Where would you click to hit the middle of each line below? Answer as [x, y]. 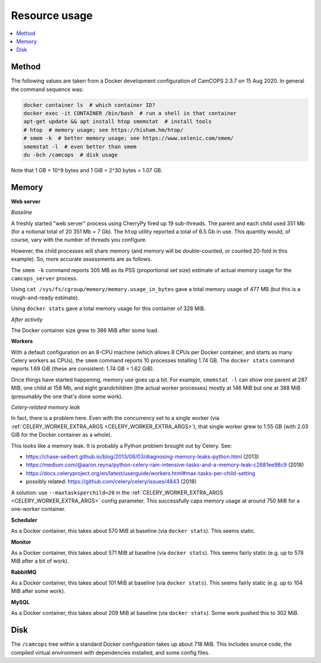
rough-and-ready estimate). [45, 298]
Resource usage [52, 15]
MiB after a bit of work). [40, 561]
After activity [27, 319]
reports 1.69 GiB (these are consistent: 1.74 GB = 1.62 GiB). [83, 369]
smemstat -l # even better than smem [80, 146]
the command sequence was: [47, 89]
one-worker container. [38, 509]
